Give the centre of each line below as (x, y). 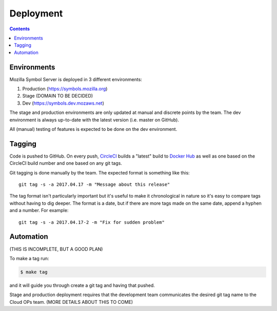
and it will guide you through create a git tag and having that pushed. (82, 285)
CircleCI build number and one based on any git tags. (66, 163)
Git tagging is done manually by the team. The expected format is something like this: (100, 172)
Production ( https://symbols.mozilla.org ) (65, 89)
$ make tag (34, 272)
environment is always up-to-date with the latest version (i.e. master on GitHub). (94, 120)
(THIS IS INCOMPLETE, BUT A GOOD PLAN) (56, 249)
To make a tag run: (29, 258)
